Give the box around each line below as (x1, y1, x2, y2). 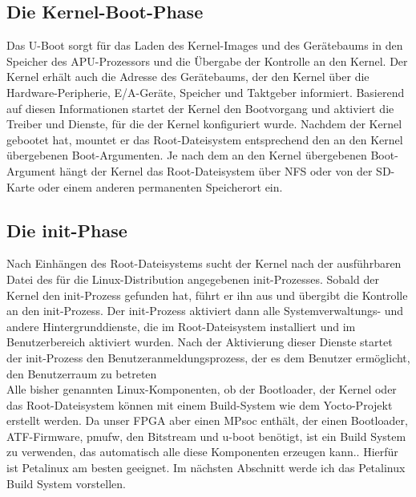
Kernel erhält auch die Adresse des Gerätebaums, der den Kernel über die (6, 68, 370, 85)
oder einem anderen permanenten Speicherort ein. (38, 178, 283, 195)
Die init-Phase (6, 217, 127, 242)
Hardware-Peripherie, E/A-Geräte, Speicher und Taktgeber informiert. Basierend (6, 83, 405, 100)
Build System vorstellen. (6, 475, 126, 491)
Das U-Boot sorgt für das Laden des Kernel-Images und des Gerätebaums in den (6, 37, 403, 54)
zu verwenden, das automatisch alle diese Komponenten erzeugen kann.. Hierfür (6, 443, 398, 460)
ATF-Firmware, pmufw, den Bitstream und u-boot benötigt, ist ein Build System (6, 427, 406, 444)
